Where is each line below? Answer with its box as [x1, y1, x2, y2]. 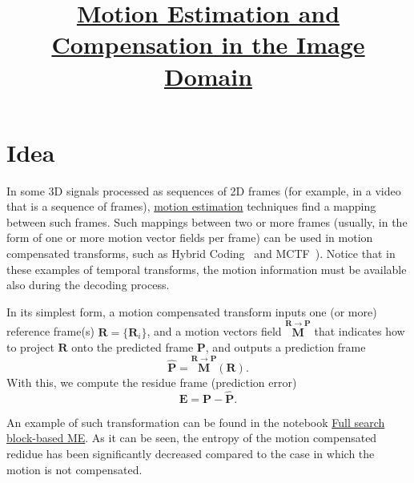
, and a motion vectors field [147, 323, 282, 340]
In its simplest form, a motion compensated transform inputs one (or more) [6, 303, 377, 320]
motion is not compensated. [6, 461, 143, 477]
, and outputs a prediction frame [205, 339, 366, 356]
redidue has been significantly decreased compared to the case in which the [6, 445, 375, 462]
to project [6, 339, 54, 356]
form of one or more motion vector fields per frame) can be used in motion [6, 229, 373, 246]
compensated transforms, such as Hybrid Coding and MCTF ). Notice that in [6, 245, 396, 262]
